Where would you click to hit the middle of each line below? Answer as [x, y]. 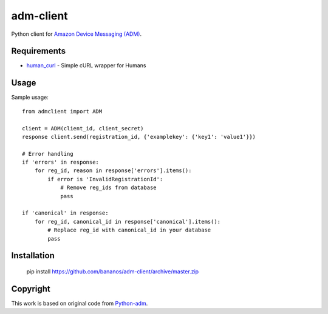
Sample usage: [30, 98]
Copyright [31, 289]
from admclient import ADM [62, 111]
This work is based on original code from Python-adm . [80, 303]
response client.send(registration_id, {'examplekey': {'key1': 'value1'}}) [139, 137]
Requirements [39, 51]
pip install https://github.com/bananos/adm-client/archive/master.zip [113, 272]
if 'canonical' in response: [65, 213]
